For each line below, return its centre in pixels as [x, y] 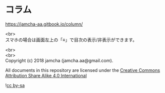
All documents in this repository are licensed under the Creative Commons [83, 70]
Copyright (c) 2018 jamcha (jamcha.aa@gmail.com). [59, 60]
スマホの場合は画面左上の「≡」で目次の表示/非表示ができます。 [71, 40]
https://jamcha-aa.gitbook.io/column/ [44, 24]
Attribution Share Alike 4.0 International [46, 75]
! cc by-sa [15, 85]
